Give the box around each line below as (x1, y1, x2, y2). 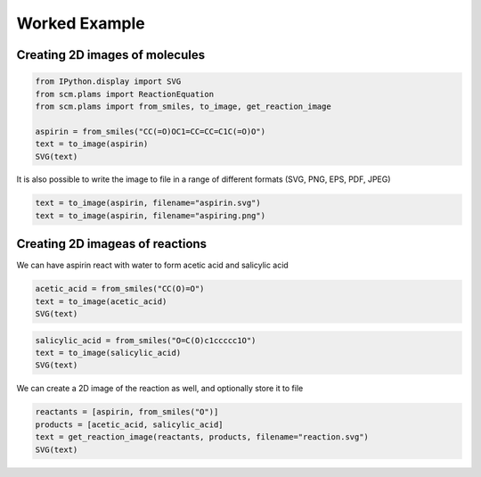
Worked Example (16, 13, 146, 33)
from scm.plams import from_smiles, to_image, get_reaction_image (35, 101, 331, 111)
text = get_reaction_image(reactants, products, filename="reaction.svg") (35, 432, 370, 442)
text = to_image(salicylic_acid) (35, 348, 182, 358)
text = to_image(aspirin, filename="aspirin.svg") (35, 198, 262, 209)
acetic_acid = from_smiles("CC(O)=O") (35, 284, 205, 294)
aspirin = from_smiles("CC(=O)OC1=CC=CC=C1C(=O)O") (35, 126, 266, 136)
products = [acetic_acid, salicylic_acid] (35, 419, 224, 430)
